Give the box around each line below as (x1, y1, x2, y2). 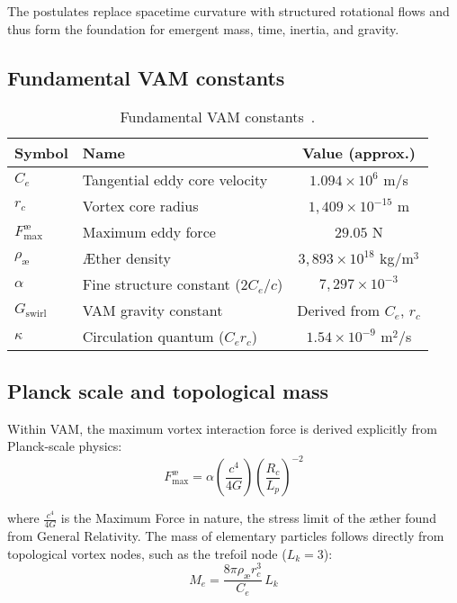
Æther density (82, 247, 171, 269)
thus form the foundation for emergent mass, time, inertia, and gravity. (7, 19, 399, 38)
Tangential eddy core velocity (82, 169, 268, 191)
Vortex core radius (82, 195, 199, 217)
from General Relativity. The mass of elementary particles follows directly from (7, 526, 444, 545)
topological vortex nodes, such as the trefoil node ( (7, 544, 287, 562)
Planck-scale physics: (7, 436, 122, 455)
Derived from (297, 300, 381, 321)
